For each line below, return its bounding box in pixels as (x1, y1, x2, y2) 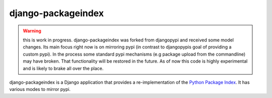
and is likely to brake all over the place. (23, 65, 104, 71)
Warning (23, 28, 41, 34)
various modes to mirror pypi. (9, 86, 71, 92)
